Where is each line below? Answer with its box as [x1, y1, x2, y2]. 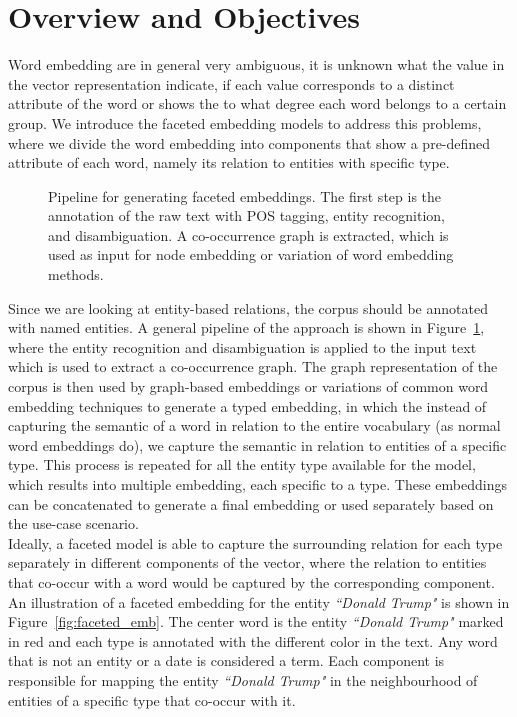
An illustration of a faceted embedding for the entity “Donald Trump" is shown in [8, 591, 510, 612]
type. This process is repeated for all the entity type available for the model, [8, 454, 476, 475]
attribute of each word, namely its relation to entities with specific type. [8, 152, 450, 173]
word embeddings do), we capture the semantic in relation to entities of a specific [8, 434, 507, 455]
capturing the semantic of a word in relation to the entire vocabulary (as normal [8, 415, 501, 436]
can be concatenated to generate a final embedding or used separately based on [8, 493, 494, 514]
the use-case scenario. [8, 513, 139, 534]
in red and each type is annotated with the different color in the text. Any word [8, 630, 498, 651]
